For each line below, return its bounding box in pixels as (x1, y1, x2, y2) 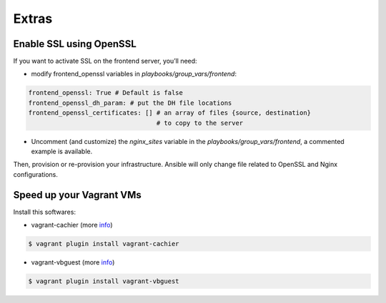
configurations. (13, 170, 59, 178)
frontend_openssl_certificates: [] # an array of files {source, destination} (28, 109, 311, 117)
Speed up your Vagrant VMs (13, 189, 142, 201)
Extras (13, 11, 53, 26)
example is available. (31, 147, 93, 155)
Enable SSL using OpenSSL (13, 38, 137, 50)
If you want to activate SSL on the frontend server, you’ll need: (13, 57, 197, 66)
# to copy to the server (156, 118, 244, 127)
